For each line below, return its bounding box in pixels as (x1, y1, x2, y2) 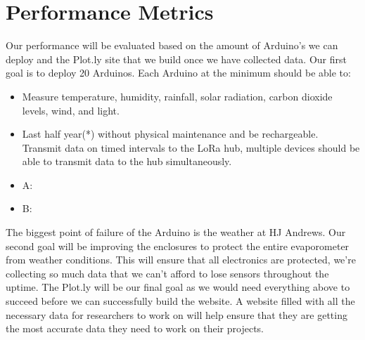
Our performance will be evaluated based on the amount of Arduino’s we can (6, 38, 338, 53)
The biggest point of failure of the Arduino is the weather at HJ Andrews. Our (6, 225, 346, 240)
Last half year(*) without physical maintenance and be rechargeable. (22, 126, 319, 141)
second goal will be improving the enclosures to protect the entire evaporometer (6, 238, 350, 253)
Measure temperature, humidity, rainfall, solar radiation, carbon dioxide (22, 89, 333, 103)
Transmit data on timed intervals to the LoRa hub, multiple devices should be (22, 140, 360, 155)
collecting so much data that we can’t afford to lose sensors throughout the (6, 266, 329, 280)
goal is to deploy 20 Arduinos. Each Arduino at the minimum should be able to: (6, 65, 351, 80)
